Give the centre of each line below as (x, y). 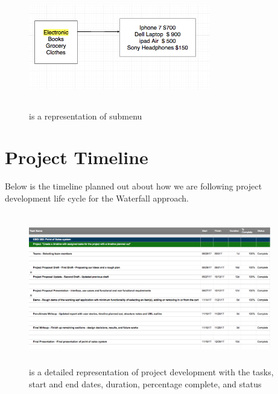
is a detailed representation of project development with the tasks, (151, 372)
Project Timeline (77, 157)
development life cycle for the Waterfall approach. (97, 198)
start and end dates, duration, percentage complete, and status (145, 383)
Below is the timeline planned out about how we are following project (134, 186)
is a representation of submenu (86, 116)
